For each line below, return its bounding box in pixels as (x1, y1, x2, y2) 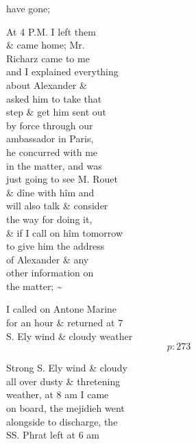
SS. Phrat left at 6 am (6, 428, 99, 442)
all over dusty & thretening (6, 374, 121, 388)
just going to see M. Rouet (6, 172, 118, 186)
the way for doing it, (6, 211, 93, 226)
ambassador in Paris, (6, 131, 94, 146)
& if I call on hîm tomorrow (6, 225, 123, 239)
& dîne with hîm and (6, 185, 95, 199)
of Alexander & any (6, 252, 89, 266)
